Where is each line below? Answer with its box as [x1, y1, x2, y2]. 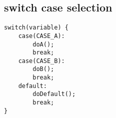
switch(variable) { [4, 24, 68, 31]
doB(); [32, 65, 54, 73]
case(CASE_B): [18, 57, 65, 64]
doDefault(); [32, 90, 76, 98]
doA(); [32, 40, 54, 48]
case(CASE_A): [18, 32, 65, 39]
